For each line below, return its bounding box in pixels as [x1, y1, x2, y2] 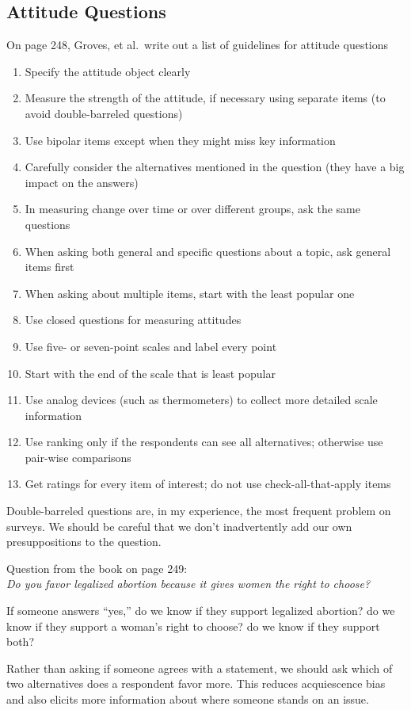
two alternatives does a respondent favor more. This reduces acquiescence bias [6, 675, 386, 692]
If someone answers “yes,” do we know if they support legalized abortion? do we [6, 602, 395, 619]
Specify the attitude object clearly [25, 63, 191, 79]
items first [25, 258, 74, 275]
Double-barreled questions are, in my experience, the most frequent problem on [6, 502, 391, 519]
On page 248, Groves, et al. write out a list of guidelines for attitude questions [6, 36, 389, 53]
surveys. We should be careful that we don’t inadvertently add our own [6, 517, 352, 534]
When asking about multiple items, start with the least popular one [25, 284, 355, 301]
